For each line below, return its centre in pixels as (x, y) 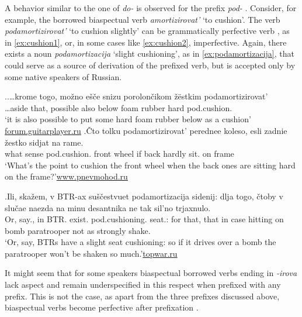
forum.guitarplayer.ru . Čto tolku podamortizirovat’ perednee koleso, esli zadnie (146, 130)
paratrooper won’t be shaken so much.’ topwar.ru (91, 253)
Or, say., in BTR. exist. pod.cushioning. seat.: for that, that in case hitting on (144, 219)
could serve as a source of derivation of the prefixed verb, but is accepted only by (150, 65)
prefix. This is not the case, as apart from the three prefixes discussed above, (142, 296)
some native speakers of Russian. (63, 76)
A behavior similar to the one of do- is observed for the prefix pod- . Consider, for (151, 8)
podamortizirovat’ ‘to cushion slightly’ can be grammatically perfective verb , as (147, 31)
